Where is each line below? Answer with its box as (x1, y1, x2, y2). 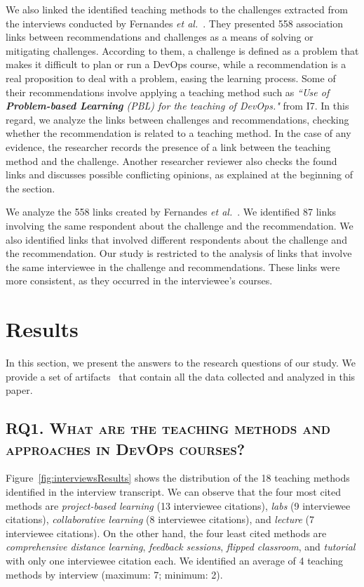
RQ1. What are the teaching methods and (6, 417, 331, 439)
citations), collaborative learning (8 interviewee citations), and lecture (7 (6, 512, 315, 527)
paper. (6, 383, 33, 397)
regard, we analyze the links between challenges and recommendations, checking (6, 112, 349, 126)
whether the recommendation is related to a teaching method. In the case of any (6, 126, 351, 140)
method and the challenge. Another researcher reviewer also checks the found (6, 153, 337, 168)
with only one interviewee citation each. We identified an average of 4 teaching (6, 553, 344, 567)
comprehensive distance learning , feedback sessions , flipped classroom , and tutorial (6, 539, 356, 554)
